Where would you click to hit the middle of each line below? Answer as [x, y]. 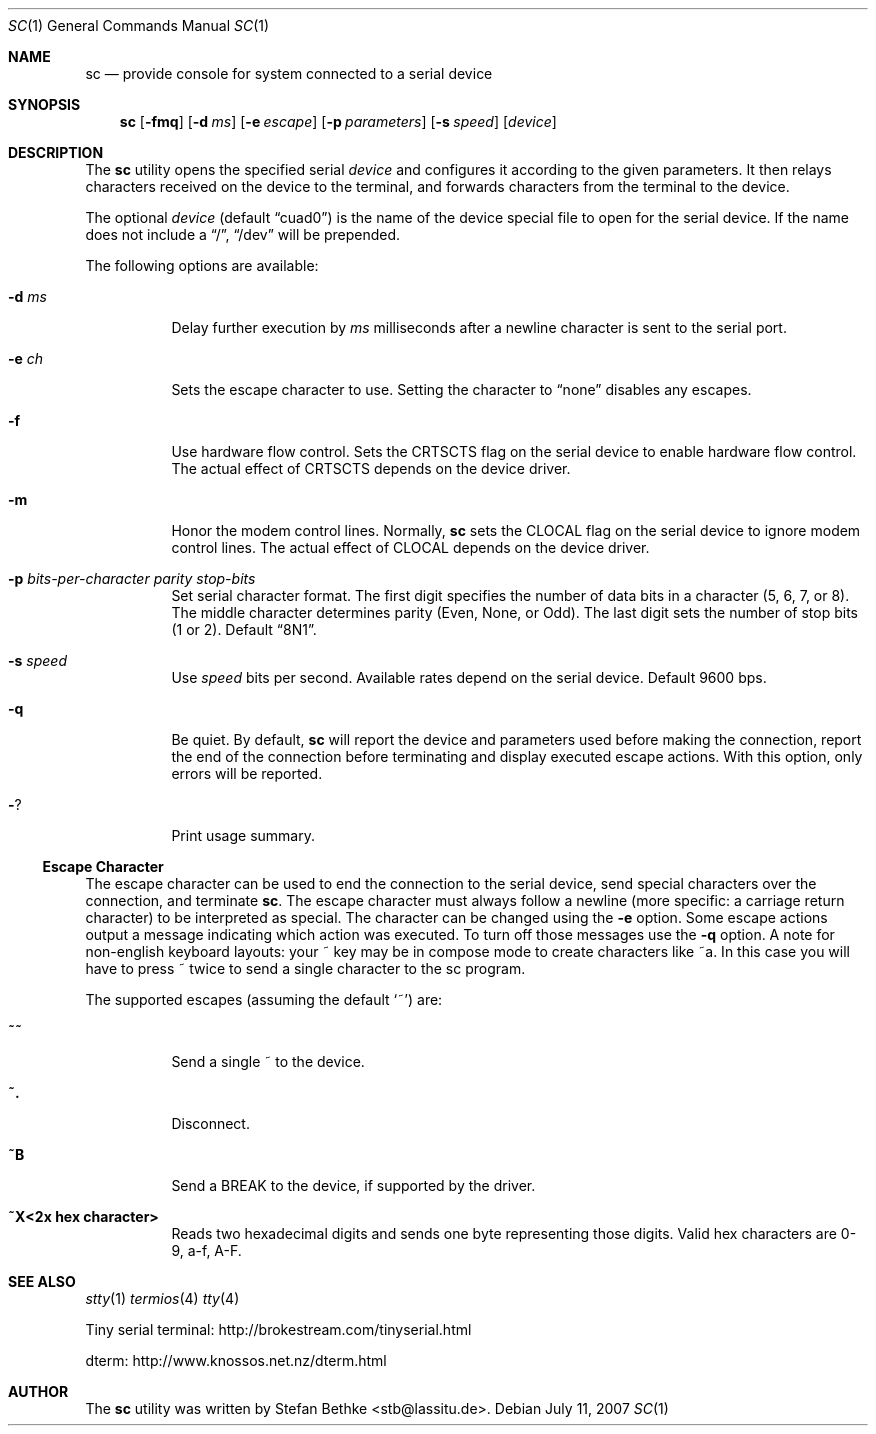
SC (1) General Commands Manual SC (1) [139, 25]
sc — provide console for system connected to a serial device [289, 73]
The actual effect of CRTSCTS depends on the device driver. [371, 468]
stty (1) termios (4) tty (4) [162, 1298]
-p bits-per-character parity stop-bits [132, 578]
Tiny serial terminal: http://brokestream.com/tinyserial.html [278, 1329]
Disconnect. [210, 1123]
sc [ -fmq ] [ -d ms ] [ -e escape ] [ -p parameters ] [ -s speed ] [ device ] [338, 121]
